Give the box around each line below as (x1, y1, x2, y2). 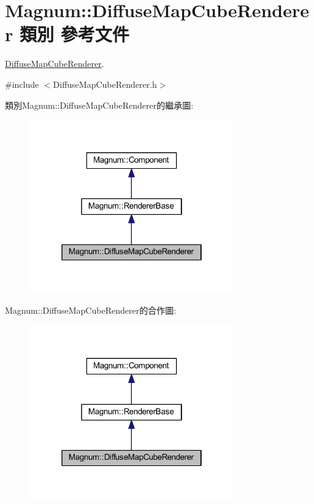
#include (5, 77, 39, 90)
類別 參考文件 (19, 21, 129, 47)
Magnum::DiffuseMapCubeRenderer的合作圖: (5, 304, 177, 317)
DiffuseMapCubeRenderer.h (53, 77, 157, 90)
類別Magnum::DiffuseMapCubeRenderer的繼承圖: (5, 98, 194, 111)
